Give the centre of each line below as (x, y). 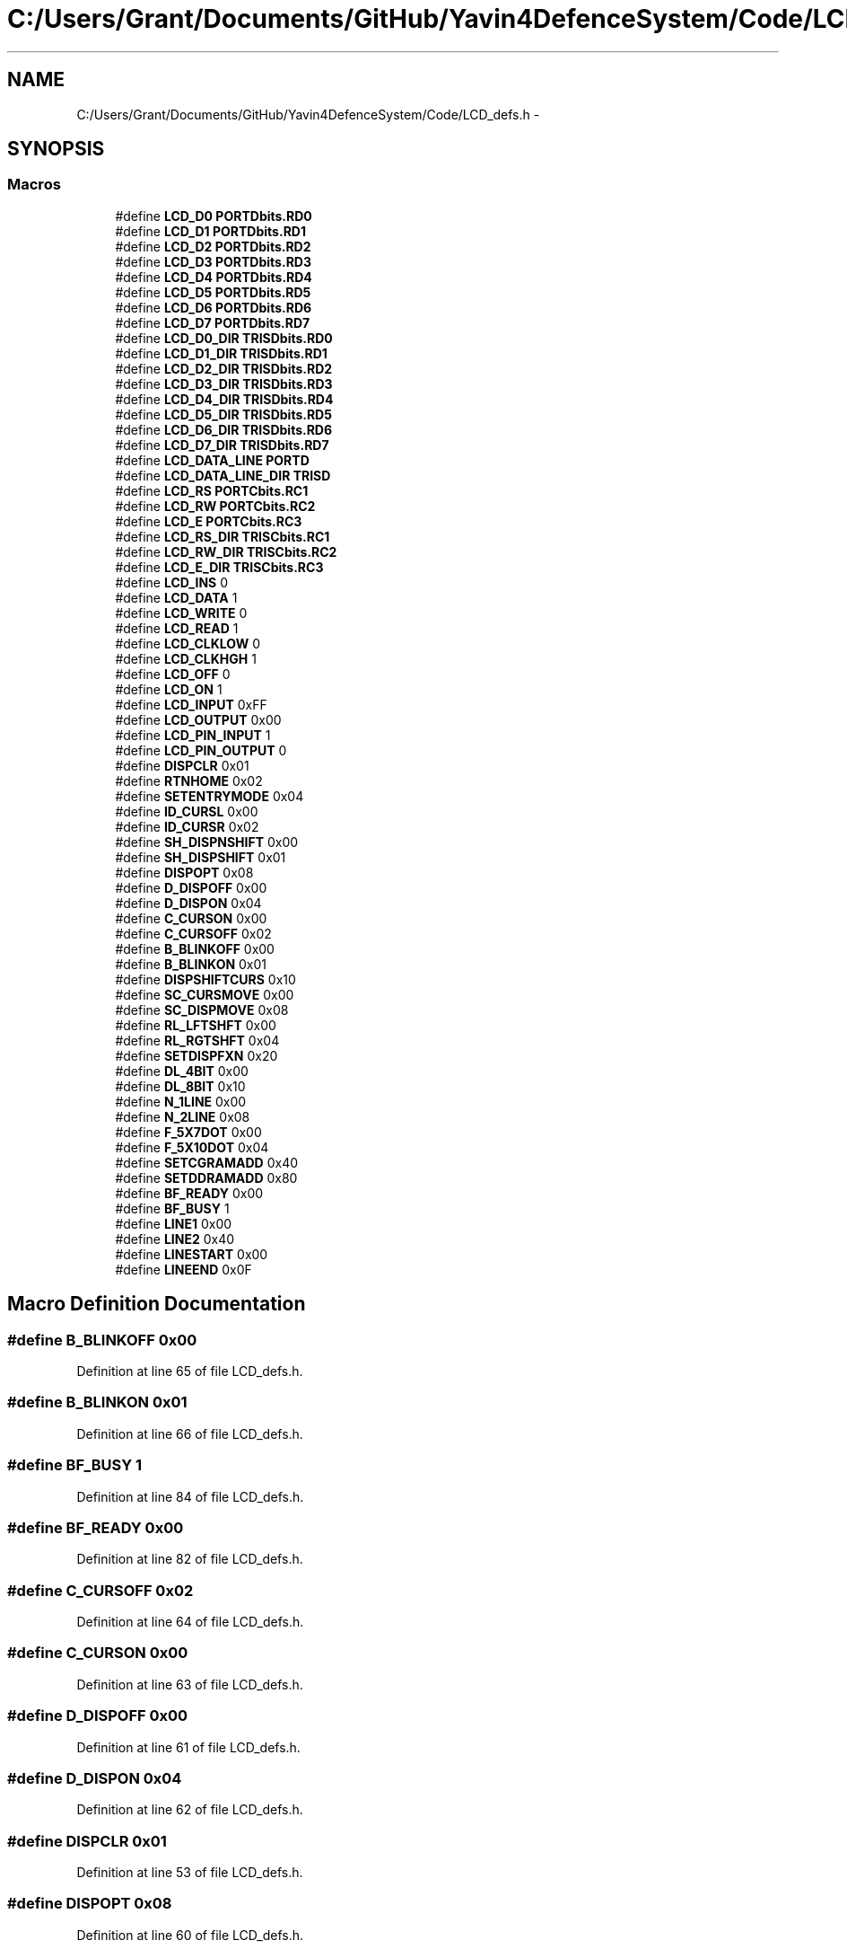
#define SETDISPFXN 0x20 (196, 1055)
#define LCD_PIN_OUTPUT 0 (201, 750)
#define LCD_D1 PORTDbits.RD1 (210, 231)
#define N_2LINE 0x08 (183, 1116)
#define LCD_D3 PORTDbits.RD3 (213, 261)
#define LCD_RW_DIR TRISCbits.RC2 (226, 551)
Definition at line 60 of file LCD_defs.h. (190, 1935)
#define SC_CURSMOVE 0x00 (205, 994)
